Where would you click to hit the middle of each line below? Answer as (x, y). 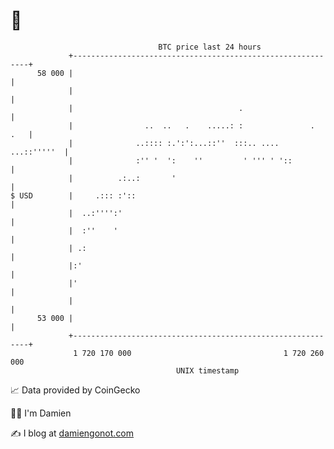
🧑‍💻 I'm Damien (41, 413)
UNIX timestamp (207, 370)
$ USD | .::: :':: (73, 195)
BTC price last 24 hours (210, 47)
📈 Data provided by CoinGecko (75, 390)
